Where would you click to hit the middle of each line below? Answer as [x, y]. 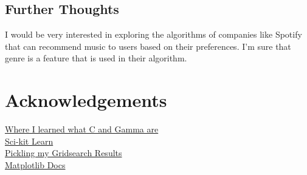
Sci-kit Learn [29, 141]
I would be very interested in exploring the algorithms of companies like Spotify [153, 34]
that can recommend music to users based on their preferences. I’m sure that [148, 46]
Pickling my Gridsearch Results [64, 153]
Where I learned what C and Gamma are [82, 129]
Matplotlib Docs [35, 164]
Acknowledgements [86, 100]
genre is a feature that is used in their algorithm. [96, 58]
